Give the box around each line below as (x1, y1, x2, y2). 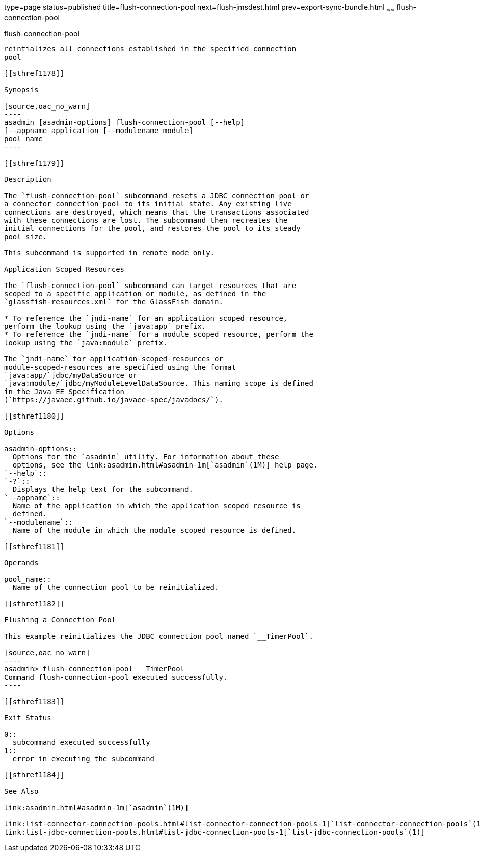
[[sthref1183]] (4, 697, 65, 706)
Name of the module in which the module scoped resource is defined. (12, 526, 297, 534)
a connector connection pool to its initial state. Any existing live (4, 199, 292, 208)
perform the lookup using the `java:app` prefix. (4, 322, 206, 330)
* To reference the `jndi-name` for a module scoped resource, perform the (4, 330, 313, 339)
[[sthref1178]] (4, 69, 65, 77)
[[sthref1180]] (4, 411, 65, 420)
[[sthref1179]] (4, 159, 65, 167)
